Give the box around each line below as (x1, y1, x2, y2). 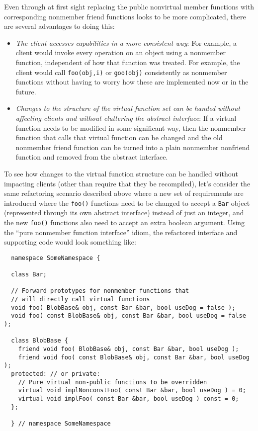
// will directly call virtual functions (11, 296, 150, 303)
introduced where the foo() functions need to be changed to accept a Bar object (4, 197, 250, 208)
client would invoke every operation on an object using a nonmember (15, 47, 226, 58)
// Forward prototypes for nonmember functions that (11, 287, 189, 295)
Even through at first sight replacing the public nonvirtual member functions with (4, 1, 255, 11)
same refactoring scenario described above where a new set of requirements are (4, 188, 244, 198)
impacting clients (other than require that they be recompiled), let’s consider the (4, 178, 251, 188)
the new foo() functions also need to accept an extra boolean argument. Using (4, 217, 245, 227)
